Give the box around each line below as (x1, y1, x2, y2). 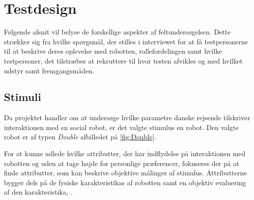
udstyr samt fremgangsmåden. (4, 65, 94, 75)
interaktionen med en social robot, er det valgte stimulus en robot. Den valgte (4, 122, 239, 132)
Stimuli (4, 89, 41, 104)
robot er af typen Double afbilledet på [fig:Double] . (4, 132, 157, 142)
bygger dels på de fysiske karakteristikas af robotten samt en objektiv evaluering (4, 177, 246, 187)
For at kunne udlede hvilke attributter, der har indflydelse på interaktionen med (4, 148, 246, 159)
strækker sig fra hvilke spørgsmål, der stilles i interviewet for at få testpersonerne (4, 36, 248, 46)
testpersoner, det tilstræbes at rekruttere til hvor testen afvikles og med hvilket (4, 55, 243, 66)
